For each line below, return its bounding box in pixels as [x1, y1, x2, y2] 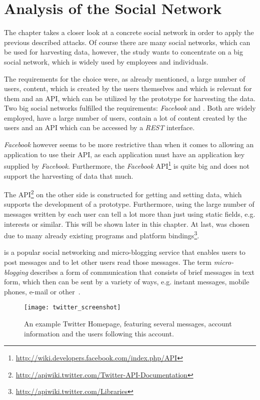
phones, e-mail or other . [4, 286, 80, 296]
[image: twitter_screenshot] [24, 304, 121, 311]
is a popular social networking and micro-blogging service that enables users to [4, 247, 245, 257]
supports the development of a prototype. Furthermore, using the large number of [4, 199, 254, 209]
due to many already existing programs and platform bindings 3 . [4, 229, 199, 240]
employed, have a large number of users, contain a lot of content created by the [4, 112, 247, 123]
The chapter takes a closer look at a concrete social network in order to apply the [4, 27, 254, 38]
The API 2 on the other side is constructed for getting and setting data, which [4, 188, 242, 199]
